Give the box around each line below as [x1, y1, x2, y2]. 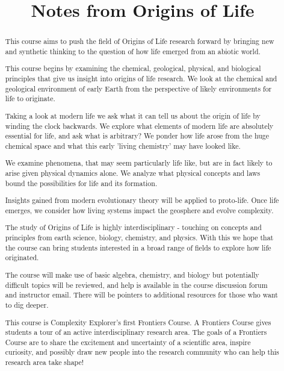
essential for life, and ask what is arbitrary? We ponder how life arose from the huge [5, 131, 270, 141]
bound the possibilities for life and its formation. [5, 178, 158, 188]
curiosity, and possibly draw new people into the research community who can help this [5, 347, 279, 357]
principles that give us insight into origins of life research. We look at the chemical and [5, 73, 277, 84]
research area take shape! [5, 357, 84, 367]
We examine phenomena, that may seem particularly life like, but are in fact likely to [5, 158, 273, 168]
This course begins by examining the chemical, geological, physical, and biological [5, 63, 261, 73]
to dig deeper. [5, 299, 49, 310]
